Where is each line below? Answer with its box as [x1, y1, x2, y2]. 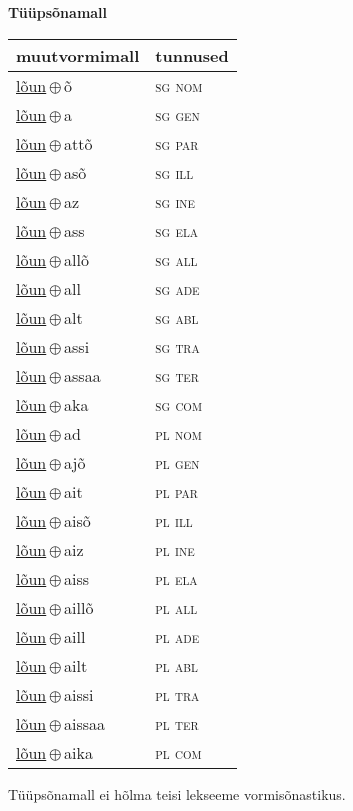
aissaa [64, 711, 106, 735]
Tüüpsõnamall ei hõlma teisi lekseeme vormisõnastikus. [8, 783, 346, 804]
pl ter [155, 711, 199, 735]
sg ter [155, 363, 199, 387]
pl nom [155, 421, 202, 445]
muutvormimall [16, 43, 140, 67]
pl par [155, 479, 198, 503]
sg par [155, 131, 199, 155]
